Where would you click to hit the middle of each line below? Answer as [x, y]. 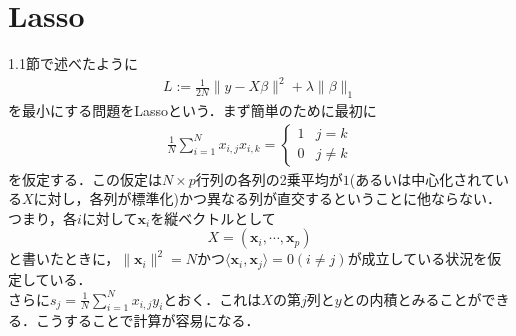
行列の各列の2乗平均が [269, 178]
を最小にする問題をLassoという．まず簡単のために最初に [192, 110]
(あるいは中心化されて [422, 178]
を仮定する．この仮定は [85, 178]
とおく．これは [212, 298]
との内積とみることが [411, 298]
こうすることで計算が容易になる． [147, 320]
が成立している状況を [417, 258]
